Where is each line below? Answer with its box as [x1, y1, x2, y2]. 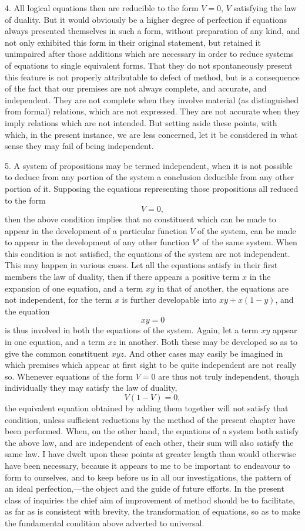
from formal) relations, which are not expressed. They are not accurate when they [5, 105, 300, 117]
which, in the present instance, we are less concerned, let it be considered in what [5, 128, 299, 140]
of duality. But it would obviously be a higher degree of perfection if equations [5, 13, 287, 25]
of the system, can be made [197, 224, 296, 236]
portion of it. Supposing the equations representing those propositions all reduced [5, 182, 299, 194]
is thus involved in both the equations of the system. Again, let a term [5, 324, 259, 336]
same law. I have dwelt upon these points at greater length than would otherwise [5, 448, 296, 460]
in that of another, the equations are [157, 282, 289, 294]
